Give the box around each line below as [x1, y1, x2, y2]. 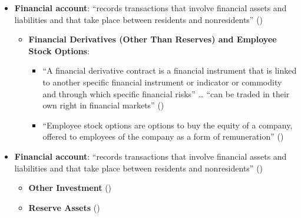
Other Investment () [28, 181, 112, 194]
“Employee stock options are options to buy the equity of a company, [42, 118, 293, 131]
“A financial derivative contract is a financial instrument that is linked [42, 64, 297, 77]
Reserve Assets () [28, 201, 100, 213]
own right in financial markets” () [42, 99, 164, 111]
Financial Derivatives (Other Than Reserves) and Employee [28, 33, 277, 45]
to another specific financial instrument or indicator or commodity [42, 75, 282, 88]
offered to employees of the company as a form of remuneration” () [42, 130, 284, 143]
